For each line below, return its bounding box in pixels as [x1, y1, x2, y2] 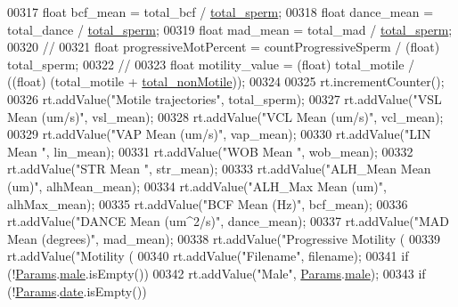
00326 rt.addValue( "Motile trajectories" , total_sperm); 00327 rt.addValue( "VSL [7, 89, 442, 108]
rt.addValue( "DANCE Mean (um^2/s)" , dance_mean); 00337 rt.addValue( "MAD [7, 212, 450, 230]
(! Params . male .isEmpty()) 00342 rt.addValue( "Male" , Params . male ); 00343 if [7, 263, 426, 282]
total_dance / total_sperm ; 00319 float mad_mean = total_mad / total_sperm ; [7, 20, 453, 38]
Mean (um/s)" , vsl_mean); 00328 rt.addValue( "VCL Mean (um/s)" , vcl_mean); [7, 107, 444, 125]
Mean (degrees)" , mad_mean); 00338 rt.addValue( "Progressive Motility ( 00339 [7, 229, 440, 247]
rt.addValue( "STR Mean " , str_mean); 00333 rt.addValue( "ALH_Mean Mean [7, 159, 431, 178]
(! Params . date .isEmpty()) [7, 281, 147, 300]
